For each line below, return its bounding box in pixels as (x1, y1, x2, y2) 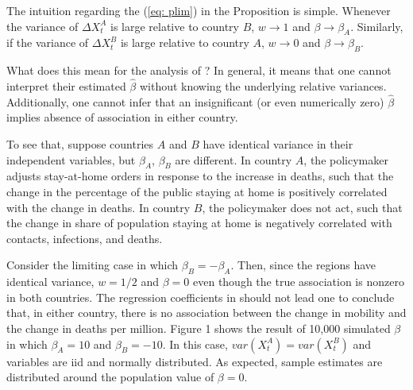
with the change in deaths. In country (6, 199, 191, 215)
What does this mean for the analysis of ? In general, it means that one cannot (6, 62, 392, 79)
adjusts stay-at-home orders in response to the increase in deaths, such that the (6, 168, 394, 184)
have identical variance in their (203, 136, 353, 152)
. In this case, (162, 335, 228, 352)
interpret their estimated (6, 78, 126, 94)
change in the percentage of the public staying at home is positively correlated (6, 183, 388, 199)
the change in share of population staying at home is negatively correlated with (6, 214, 392, 231)
